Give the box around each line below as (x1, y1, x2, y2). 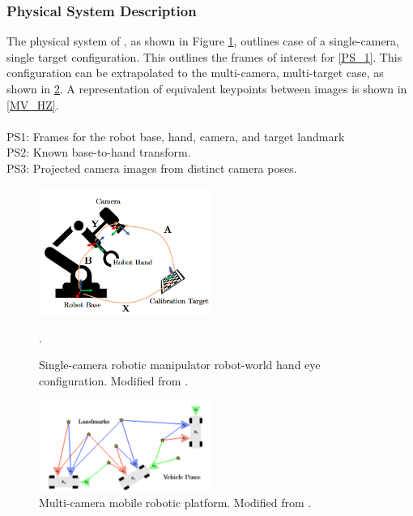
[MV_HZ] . (6, 96, 59, 113)
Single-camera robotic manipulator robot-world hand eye (39, 356, 321, 373)
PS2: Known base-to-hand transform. (6, 144, 191, 161)
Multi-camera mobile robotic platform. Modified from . (39, 494, 312, 511)
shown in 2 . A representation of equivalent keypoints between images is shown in (6, 80, 407, 97)
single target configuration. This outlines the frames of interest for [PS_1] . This (6, 48, 402, 65)
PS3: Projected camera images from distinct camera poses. (6, 159, 297, 176)
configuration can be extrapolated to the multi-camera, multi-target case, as (6, 64, 384, 81)
